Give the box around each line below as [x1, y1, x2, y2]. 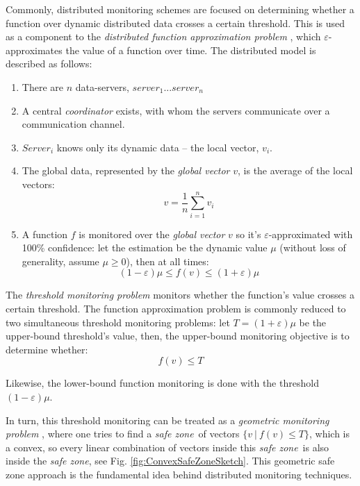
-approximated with [268, 226, 353, 241]
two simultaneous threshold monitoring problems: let [6, 315, 230, 329]
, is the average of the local [238, 163, 353, 178]
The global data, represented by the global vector [22, 163, 230, 178]
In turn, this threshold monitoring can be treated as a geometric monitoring [6, 412, 329, 427]
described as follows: [6, 56, 92, 71]
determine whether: [6, 342, 88, 356]
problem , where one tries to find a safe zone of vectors [6, 426, 240, 441]
